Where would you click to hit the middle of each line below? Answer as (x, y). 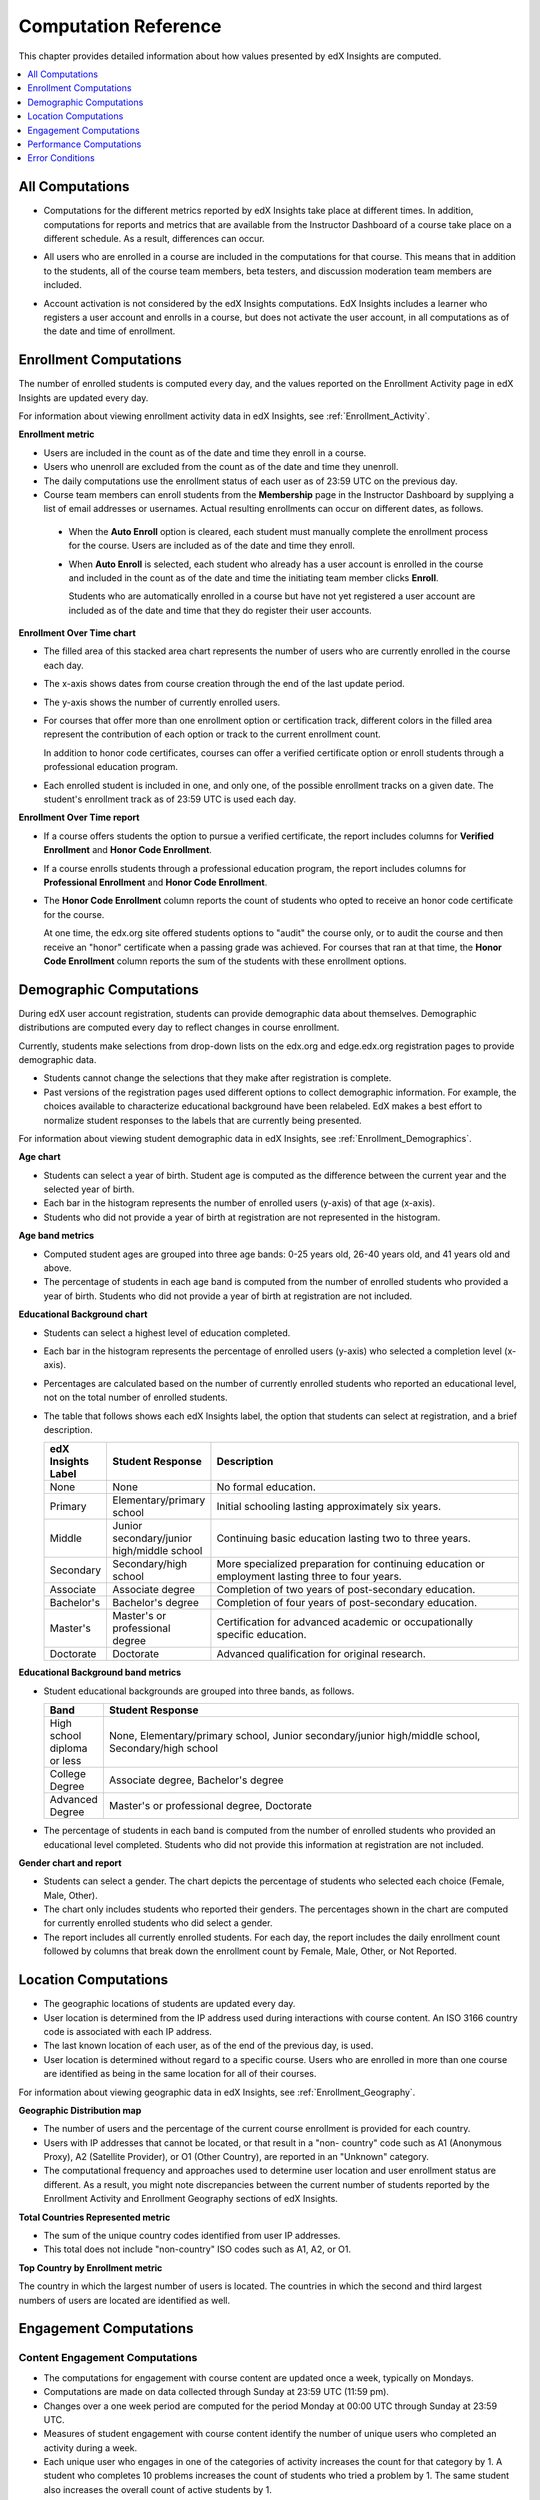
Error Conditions (61, 158)
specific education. (261, 1635)
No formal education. (266, 1487)
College (68, 1774)
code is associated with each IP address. (127, 2031)
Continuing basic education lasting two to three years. (344, 1538)
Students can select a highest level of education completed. (167, 1332)
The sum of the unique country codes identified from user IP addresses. (192, 2236)
